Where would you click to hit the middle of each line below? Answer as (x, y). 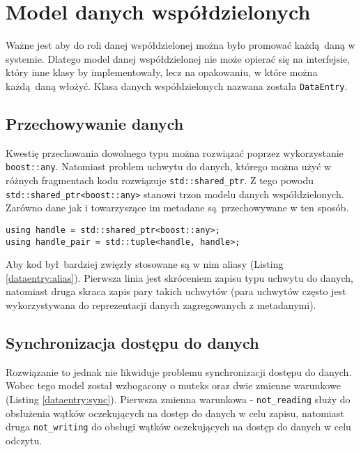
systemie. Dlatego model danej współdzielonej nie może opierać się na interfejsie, (178, 58)
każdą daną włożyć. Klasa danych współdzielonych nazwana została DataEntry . (177, 85)
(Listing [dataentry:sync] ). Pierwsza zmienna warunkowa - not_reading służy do (178, 399)
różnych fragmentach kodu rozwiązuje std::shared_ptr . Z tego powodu (160, 180)
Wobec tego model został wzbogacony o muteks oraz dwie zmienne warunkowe (173, 385)
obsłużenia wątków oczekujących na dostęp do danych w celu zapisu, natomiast (175, 413)
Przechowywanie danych (95, 123)
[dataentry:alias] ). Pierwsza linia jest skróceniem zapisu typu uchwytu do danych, (179, 277)
